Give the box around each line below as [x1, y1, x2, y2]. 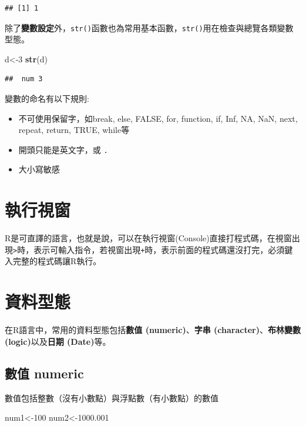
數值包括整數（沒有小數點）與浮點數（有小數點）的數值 [5, 391, 218, 404]
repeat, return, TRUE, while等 [18, 124, 130, 136]
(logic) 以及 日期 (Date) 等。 [5, 335, 111, 347]
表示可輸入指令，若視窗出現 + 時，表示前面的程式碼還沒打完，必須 [33, 243, 285, 255]
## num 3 [5, 75, 43, 84]
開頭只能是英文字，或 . [18, 143, 108, 155]
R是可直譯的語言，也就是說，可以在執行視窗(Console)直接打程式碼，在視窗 [5, 232, 292, 244]
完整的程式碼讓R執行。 [12, 255, 102, 267]
